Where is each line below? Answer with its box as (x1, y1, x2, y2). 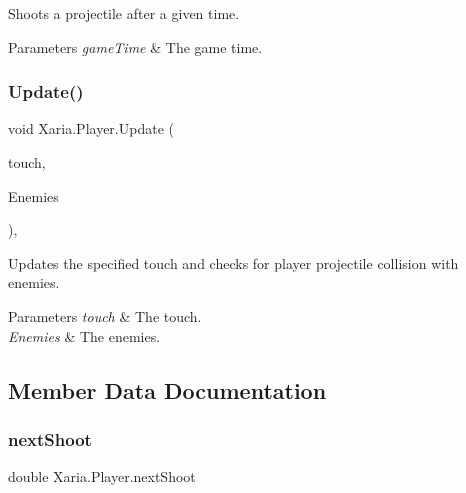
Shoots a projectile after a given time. (8, 3, 240, 23)
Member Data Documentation (8, 374, 327, 405)
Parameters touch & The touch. (8, 305, 202, 326)
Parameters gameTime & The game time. (8, 36, 263, 57)
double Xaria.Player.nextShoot (8, 466, 196, 487)
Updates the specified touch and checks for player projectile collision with (8, 252, 459, 273)
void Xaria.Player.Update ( (8, 118, 174, 139)
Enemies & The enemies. (8, 325, 161, 346)
